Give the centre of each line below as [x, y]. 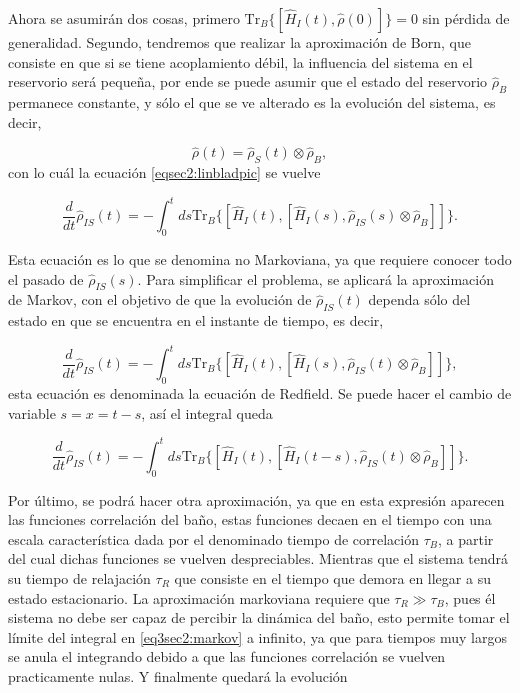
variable [32, 412]
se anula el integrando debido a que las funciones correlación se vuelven [227, 656]
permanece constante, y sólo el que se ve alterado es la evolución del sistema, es [252, 101]
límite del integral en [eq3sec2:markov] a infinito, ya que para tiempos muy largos [257, 636]
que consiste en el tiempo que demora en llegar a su [332, 578]
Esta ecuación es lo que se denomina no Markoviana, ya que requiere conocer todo [260, 259]
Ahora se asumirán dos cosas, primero [124, 18]
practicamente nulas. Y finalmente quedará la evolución [178, 675]
